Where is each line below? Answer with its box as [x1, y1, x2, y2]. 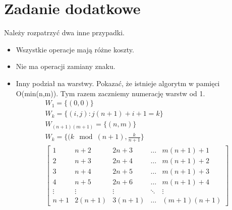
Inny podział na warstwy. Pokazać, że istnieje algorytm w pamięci [16, 78, 220, 88]
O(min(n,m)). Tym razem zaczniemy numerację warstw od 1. [16, 88, 205, 98]
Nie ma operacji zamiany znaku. [16, 61, 115, 72]
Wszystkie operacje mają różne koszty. [16, 44, 134, 54]
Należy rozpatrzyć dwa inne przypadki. [4, 27, 125, 38]
